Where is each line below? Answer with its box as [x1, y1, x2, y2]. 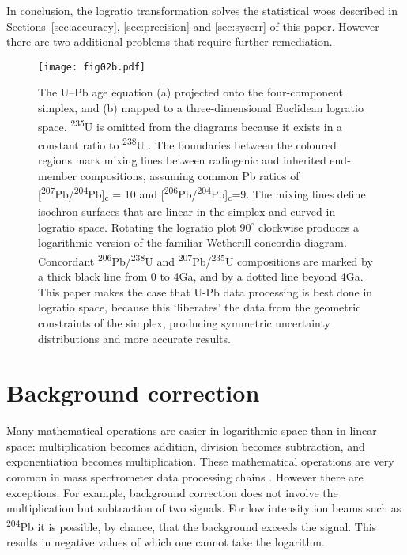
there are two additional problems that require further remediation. [6, 33, 333, 50]
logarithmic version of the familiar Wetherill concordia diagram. [38, 234, 347, 251]
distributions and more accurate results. [38, 330, 231, 346]
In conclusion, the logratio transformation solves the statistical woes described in [6, 2, 398, 18]
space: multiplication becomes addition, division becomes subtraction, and [6, 437, 365, 454]
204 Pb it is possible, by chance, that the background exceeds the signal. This [6, 515, 377, 534]
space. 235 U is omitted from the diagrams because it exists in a [38, 115, 343, 134]
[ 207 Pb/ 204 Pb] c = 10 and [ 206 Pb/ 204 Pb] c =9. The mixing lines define [38, 183, 366, 204]
